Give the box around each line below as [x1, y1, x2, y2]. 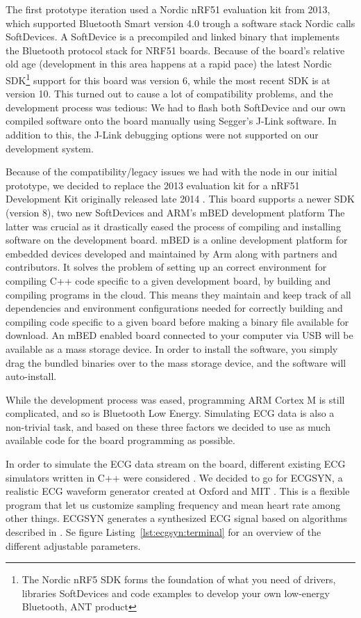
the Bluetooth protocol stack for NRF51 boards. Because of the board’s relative [6, 42, 345, 57]
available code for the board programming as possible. [6, 433, 235, 447]
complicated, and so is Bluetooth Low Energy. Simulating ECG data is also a [6, 406, 335, 420]
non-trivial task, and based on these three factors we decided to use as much [6, 419, 330, 434]
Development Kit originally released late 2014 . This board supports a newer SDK [6, 191, 355, 206]
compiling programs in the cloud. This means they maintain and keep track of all [6, 287, 351, 301]
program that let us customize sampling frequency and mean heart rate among [6, 497, 341, 512]
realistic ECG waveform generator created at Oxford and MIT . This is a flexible [6, 484, 350, 498]
